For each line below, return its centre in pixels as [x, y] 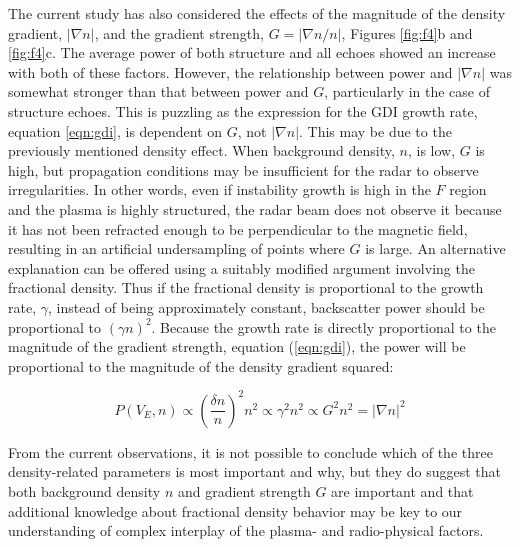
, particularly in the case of [407, 91]
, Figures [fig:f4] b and [407, 32]
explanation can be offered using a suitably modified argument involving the [241, 267]
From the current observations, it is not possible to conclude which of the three [250, 451]
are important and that [402, 490]
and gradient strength [244, 490]
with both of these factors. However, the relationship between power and [230, 71]
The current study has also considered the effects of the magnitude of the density [257, 13]
